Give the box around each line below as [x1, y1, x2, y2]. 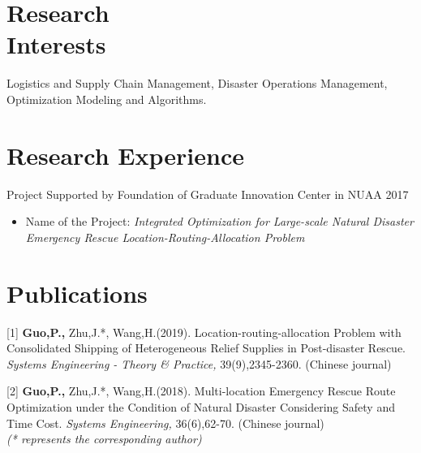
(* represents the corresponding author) [6, 430, 202, 447]
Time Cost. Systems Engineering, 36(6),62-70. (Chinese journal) [6, 414, 324, 431]
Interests [6, 28, 106, 61]
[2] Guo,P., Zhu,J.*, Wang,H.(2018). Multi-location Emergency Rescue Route [6, 382, 396, 399]
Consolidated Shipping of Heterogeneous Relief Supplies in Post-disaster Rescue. [6, 339, 406, 356]
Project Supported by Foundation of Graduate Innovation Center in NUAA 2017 [6, 185, 409, 202]
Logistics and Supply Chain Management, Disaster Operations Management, [6, 75, 388, 92]
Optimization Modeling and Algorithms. [6, 90, 207, 107]
